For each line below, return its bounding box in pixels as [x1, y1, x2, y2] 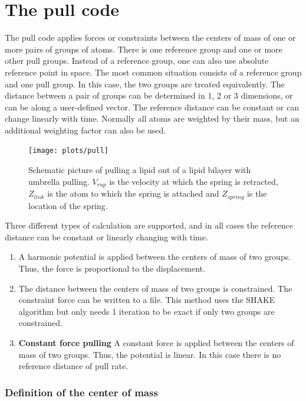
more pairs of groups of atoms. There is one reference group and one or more [5, 43, 282, 55]
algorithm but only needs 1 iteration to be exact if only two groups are [18, 305, 275, 317]
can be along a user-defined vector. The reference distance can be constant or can [5, 100, 299, 113]
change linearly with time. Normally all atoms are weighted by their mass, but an [5, 112, 300, 125]
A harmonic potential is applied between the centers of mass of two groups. [18, 250, 291, 263]
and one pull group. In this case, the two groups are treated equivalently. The [5, 77, 285, 90]
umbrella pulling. [28, 175, 90, 187]
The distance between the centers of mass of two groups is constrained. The [18, 282, 292, 294]
